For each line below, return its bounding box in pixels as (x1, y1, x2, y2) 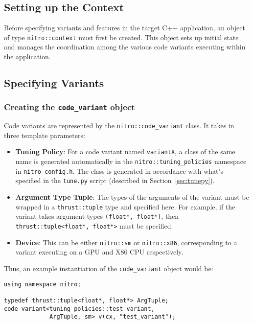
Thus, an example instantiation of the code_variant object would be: (4, 263, 213, 273)
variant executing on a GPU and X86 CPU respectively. (15, 247, 184, 257)
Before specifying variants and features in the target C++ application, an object (4, 23, 245, 33)
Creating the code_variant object (4, 101, 135, 113)
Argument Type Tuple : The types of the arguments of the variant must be (15, 192, 249, 202)
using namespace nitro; (4, 280, 81, 288)
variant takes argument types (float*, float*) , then (15, 211, 179, 221)
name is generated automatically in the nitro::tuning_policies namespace (15, 156, 247, 166)
